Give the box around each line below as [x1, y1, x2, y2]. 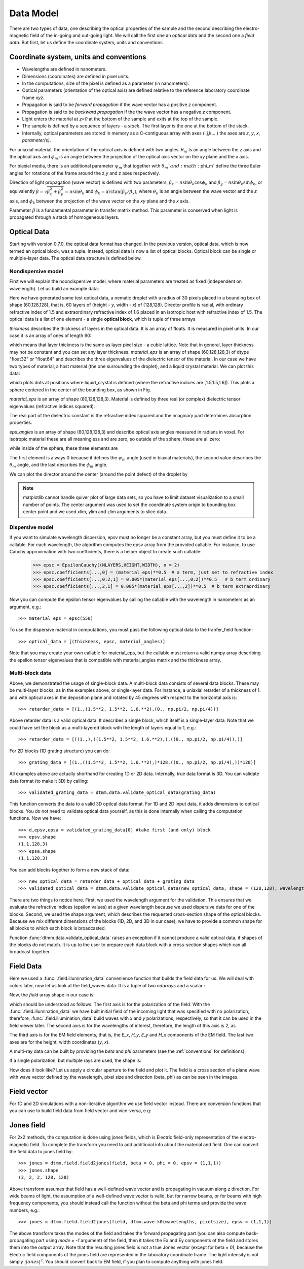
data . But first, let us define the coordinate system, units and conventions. [9, 40, 164, 46]
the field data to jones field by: [9, 1149, 73, 1155]
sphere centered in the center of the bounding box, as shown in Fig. [9, 386, 151, 393]
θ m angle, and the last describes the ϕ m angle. [9, 462, 108, 469]
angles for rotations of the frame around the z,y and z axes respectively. [9, 170, 160, 176]
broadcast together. [9, 949, 51, 955]
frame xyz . [22, 94, 45, 101]
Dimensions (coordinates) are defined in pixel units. [22, 73, 130, 79]
